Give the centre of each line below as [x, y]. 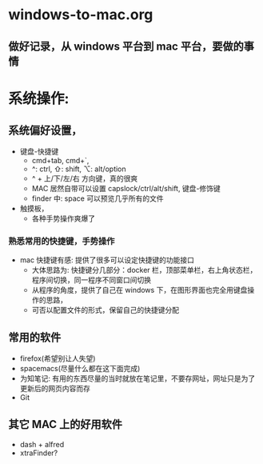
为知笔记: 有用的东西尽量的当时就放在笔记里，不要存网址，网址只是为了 [137, 378]
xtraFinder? [39, 453]
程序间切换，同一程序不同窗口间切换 [92, 280]
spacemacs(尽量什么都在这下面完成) [80, 368]
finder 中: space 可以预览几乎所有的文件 [98, 198]
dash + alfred [42, 444]
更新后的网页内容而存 [55, 388]
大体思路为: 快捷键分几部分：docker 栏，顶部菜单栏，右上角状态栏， [144, 270]
